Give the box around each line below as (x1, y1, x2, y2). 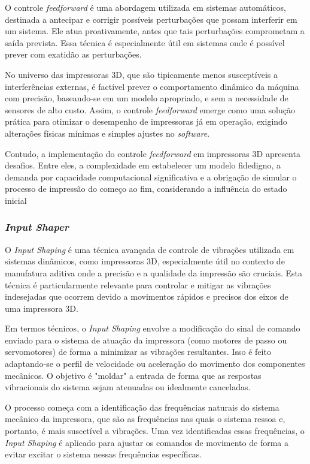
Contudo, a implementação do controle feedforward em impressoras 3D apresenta (5, 147, 300, 159)
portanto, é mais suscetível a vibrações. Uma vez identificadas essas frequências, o (5, 424, 305, 437)
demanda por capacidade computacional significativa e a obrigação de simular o (5, 170, 297, 183)
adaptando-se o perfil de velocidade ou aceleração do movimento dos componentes (5, 357, 305, 370)
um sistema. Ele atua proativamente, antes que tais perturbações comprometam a (5, 25, 305, 37)
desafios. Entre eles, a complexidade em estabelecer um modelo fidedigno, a (5, 159, 281, 171)
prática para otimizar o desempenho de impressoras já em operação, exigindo (5, 115, 287, 128)
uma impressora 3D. (5, 302, 78, 314)
